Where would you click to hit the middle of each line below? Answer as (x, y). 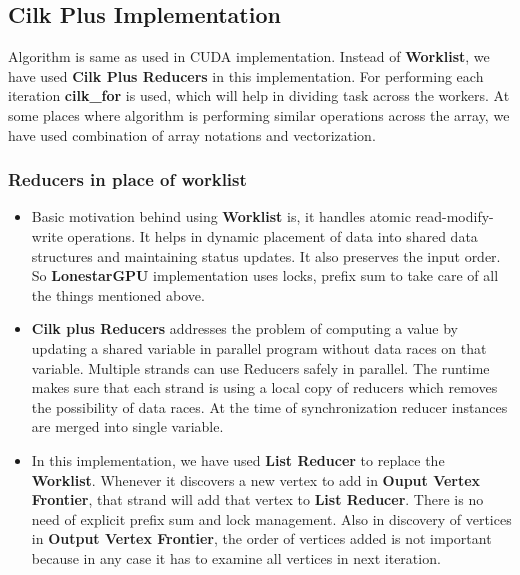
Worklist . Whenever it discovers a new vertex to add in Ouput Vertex (256, 479)
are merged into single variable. (127, 426)
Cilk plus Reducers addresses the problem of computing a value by (244, 328)
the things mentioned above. (118, 294)
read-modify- (454, 216)
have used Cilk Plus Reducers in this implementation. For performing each (246, 75)
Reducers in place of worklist (127, 179)
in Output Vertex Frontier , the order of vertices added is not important (261, 538)
